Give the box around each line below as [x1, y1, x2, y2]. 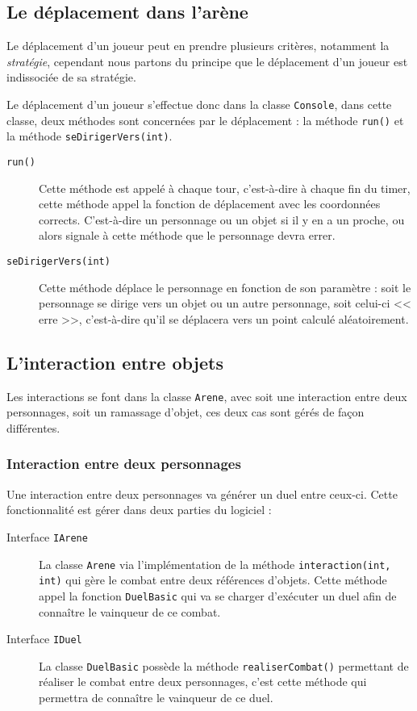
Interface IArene [6, 528, 88, 545]
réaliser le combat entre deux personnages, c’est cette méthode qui [39, 673, 367, 690]
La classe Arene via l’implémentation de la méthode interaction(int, [39, 555, 391, 572]
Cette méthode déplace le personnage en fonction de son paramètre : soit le [39, 278, 411, 295]
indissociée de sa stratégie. [6, 69, 136, 86]
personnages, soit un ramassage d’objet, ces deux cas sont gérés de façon [6, 404, 365, 420]
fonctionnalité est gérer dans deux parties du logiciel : [6, 501, 272, 518]
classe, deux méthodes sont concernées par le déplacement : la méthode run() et [6, 111, 404, 128]
